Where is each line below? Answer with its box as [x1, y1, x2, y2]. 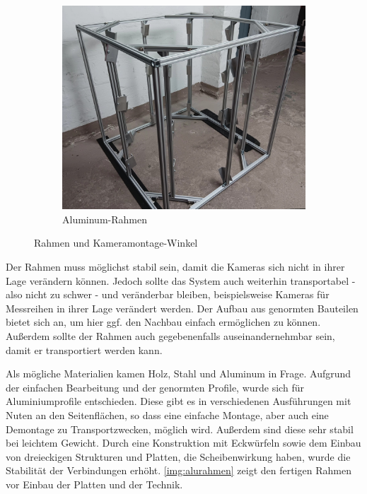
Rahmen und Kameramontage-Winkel [34, 235, 198, 250]
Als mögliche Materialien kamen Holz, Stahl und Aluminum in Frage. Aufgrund [6, 366, 351, 381]
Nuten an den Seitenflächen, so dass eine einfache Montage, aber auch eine [6, 407, 329, 422]
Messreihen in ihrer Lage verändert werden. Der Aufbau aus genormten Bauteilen [6, 300, 359, 315]
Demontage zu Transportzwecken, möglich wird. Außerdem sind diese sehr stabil [6, 421, 354, 436]
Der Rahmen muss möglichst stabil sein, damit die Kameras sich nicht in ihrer [6, 259, 345, 274]
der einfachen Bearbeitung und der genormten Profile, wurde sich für [6, 380, 304, 394]
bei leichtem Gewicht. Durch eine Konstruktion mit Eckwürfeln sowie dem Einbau [6, 435, 361, 450]
